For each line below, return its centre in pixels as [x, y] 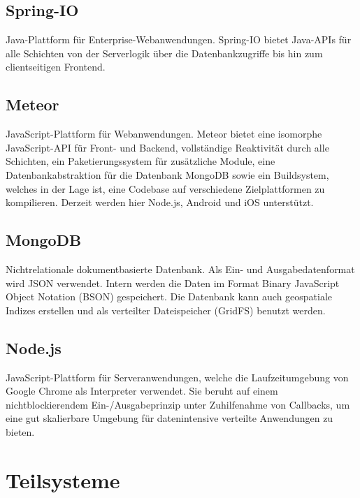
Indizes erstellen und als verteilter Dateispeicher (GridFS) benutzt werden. [166, 310]
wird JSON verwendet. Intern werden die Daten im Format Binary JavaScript [173, 283]
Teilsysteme [63, 479]
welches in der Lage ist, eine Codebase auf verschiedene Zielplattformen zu [165, 188]
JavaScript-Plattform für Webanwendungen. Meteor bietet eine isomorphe [164, 134]
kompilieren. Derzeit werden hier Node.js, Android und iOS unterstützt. [160, 202]
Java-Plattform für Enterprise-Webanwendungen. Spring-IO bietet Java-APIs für [179, 39]
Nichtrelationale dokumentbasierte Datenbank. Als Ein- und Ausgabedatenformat [180, 269]
